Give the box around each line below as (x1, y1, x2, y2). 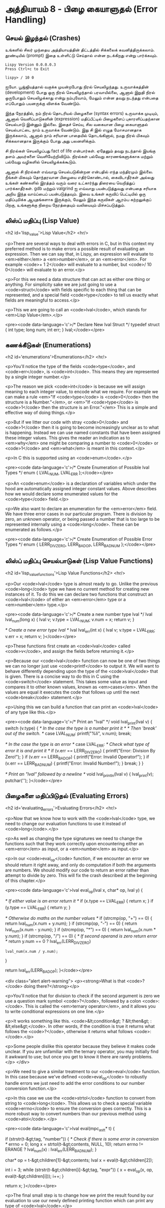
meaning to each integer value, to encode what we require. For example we (5, 389, 159, 395)
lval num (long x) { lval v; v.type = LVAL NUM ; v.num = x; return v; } (5, 616, 134, 624)
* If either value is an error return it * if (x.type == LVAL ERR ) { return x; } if (5, 898, 154, 905)
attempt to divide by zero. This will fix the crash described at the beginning (5, 872, 157, 878)
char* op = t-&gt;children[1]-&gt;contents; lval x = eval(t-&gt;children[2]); (5, 1157, 154, 1163)
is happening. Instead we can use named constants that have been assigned (5, 430, 161, 436)
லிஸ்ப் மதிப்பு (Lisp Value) (5, 217, 80, 225)
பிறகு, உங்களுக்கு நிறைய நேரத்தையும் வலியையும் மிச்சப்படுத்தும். (5, 202, 126, 208)
